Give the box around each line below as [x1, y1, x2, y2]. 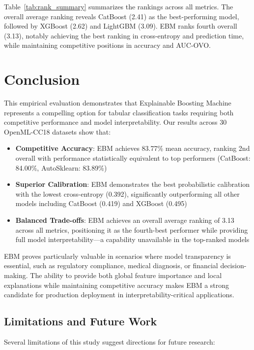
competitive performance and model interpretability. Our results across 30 [4, 117, 227, 127]
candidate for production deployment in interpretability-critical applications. [4, 289, 234, 300]
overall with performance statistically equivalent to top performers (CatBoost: [15, 153, 251, 163]
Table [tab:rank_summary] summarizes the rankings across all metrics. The [4, 1, 233, 11]
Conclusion [4, 69, 80, 89]
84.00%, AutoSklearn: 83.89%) [15, 162, 107, 173]
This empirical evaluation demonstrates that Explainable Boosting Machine [4, 98, 231, 108]
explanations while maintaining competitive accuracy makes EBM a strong [4, 280, 229, 290]
